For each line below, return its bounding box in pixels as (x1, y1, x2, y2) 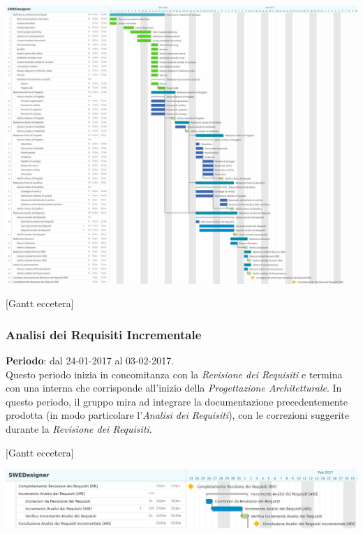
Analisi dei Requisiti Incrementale (6, 325, 202, 343)
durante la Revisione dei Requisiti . (6, 422, 152, 436)
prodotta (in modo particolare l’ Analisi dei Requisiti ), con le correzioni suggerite (6, 408, 349, 422)
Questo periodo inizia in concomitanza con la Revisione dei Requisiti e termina (6, 366, 343, 381)
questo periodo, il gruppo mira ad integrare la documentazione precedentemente (6, 394, 348, 408)
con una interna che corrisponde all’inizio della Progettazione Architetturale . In (6, 380, 342, 395)
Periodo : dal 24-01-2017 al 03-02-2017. (6, 353, 175, 368)
